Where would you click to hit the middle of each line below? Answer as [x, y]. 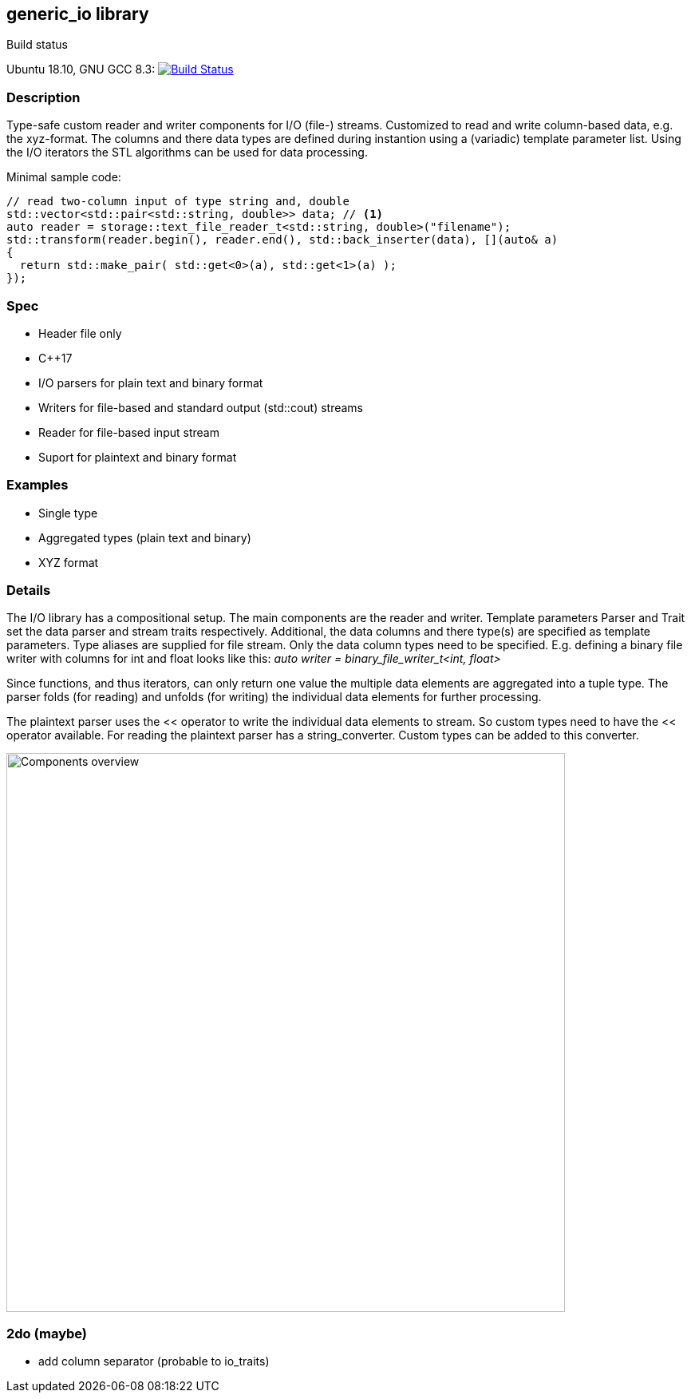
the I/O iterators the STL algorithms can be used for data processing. [187, 153]
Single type [68, 513]
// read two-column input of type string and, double [178, 202]
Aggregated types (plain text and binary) [145, 537]
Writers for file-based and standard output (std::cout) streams [201, 407]
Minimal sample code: [64, 177]
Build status [37, 45]
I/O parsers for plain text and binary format [151, 382]
